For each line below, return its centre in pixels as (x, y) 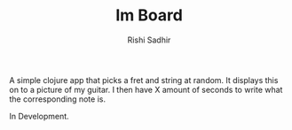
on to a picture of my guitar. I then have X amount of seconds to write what (146, 89)
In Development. (39, 116)
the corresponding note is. (58, 99)
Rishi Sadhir (149, 40)
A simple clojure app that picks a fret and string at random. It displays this (144, 80)
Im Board (149, 15)
